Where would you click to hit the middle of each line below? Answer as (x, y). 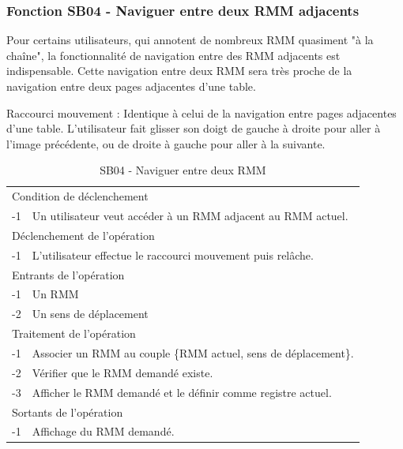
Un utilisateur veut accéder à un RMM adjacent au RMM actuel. (190, 216)
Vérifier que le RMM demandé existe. (122, 372)
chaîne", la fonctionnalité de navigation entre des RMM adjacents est (173, 55)
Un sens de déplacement (90, 314)
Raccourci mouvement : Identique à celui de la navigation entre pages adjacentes (201, 112)
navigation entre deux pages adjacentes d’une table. (131, 86)
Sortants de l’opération (68, 412)
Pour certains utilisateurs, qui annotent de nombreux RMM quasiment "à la (190, 40)
